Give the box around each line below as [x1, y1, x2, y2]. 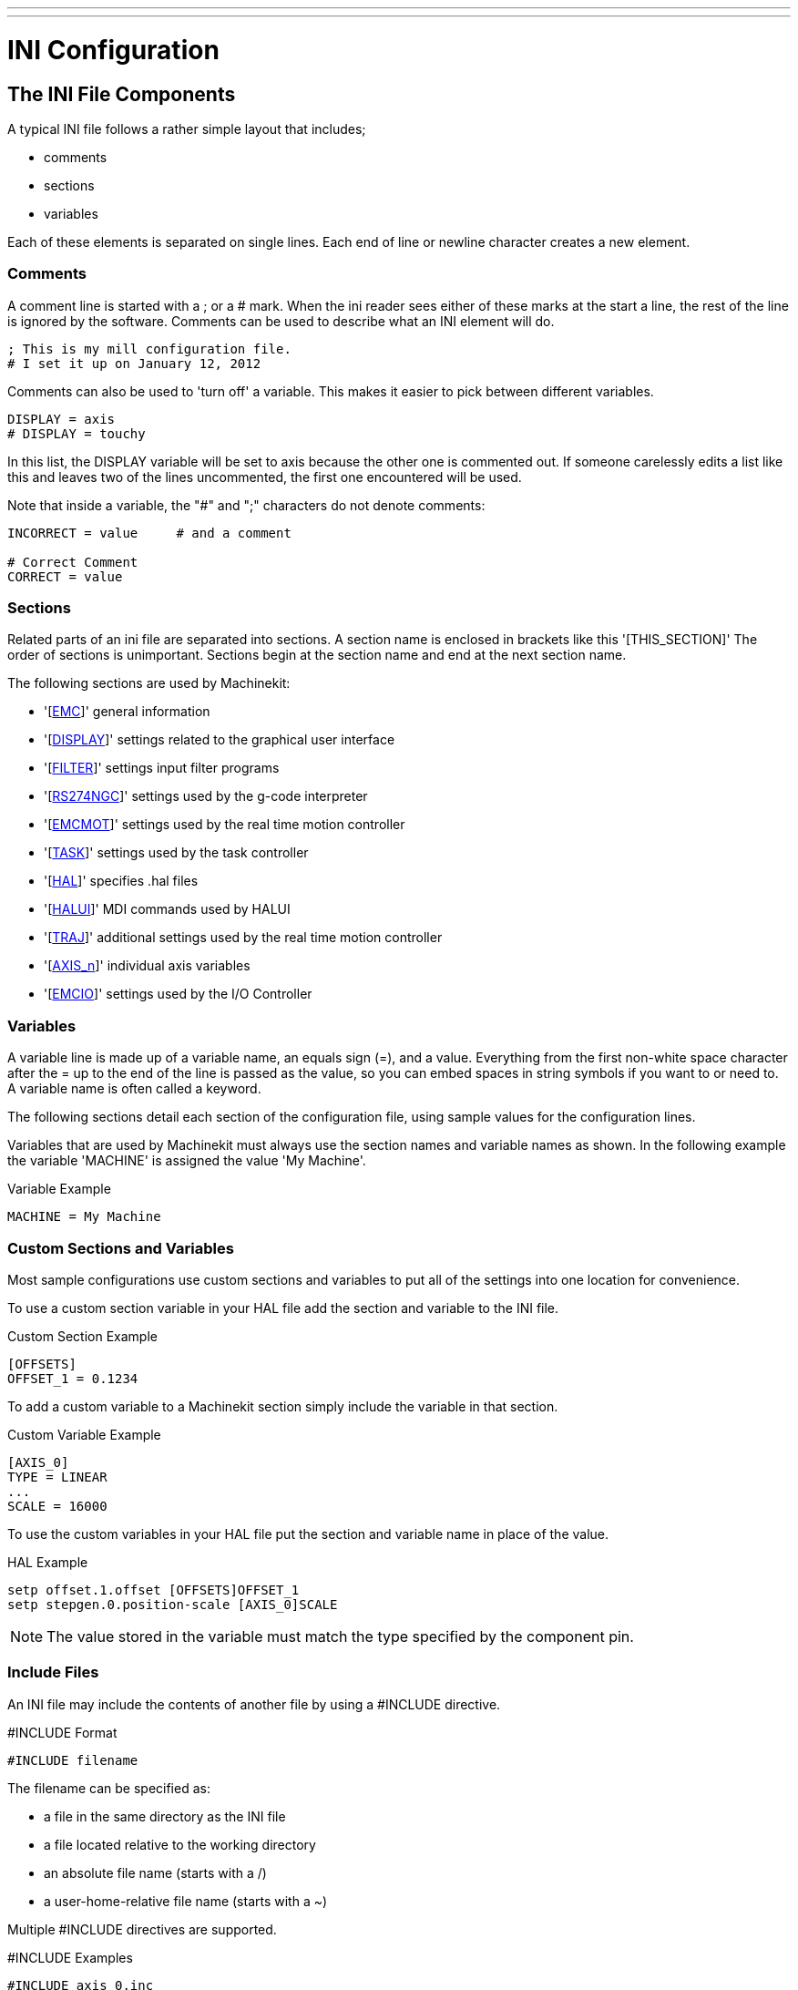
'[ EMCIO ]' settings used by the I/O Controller [44, 986, 312, 1002]
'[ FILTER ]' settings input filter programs [44, 760, 280, 776]
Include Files [7, 1663, 99, 1682]
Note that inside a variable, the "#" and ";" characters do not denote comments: [7, 497, 486, 513]
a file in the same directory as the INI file [44, 1808, 286, 1824]
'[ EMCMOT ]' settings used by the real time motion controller [44, 816, 405, 833]
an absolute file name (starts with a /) [44, 1864, 267, 1881]
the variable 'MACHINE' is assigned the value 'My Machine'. [7, 1153, 366, 1169]
